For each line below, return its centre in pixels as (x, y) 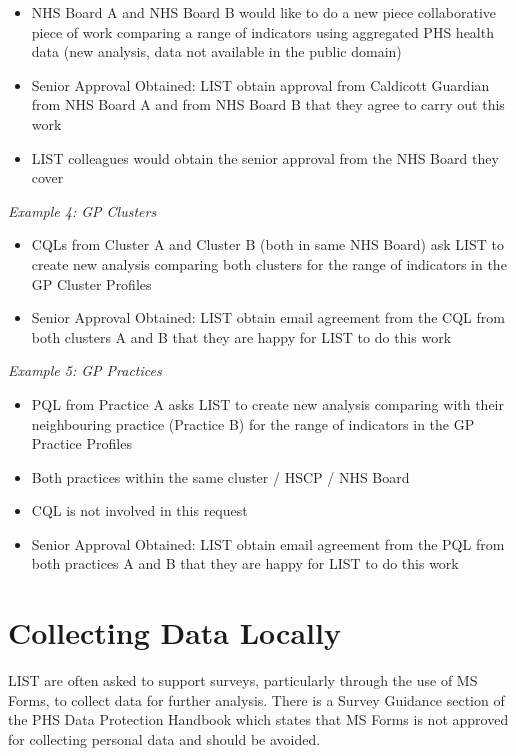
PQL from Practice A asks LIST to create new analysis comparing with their (267, 403)
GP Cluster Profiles (91, 283)
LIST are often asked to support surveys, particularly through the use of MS (243, 680)
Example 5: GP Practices (85, 370)
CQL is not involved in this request (139, 510)
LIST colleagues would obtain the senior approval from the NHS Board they (265, 157)
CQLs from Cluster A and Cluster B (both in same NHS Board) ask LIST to (268, 244)
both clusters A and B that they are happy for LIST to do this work (241, 336)
